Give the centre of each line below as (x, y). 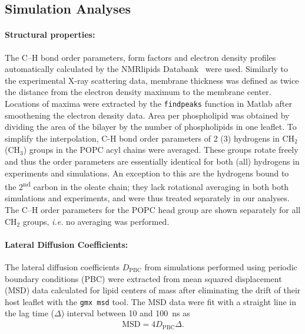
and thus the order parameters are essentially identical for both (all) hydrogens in (152, 161)
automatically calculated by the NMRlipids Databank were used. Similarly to (146, 69)
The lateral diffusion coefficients (62, 267)
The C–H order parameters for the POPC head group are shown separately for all (153, 210)
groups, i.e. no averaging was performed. (96, 221)
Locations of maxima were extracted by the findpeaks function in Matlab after (148, 103)
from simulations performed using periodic (221, 267)
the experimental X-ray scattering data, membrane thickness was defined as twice (152, 80)
